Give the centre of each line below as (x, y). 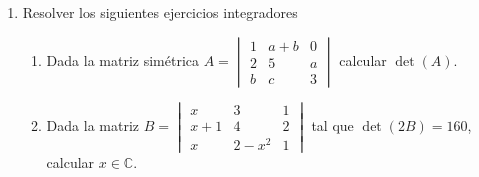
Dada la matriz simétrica (122, 59)
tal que (332, 124)
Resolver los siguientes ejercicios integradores (160, 12)
